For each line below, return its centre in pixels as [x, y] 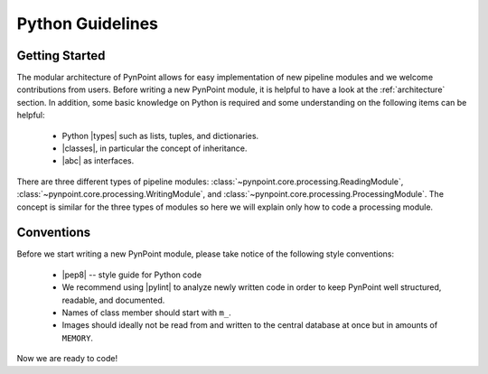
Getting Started [61, 56]
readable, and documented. [113, 300]
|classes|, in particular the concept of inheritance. [155, 148]
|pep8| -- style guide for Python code [132, 275]
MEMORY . [78, 338]
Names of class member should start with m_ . [146, 313]
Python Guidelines [87, 23]
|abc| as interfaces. [98, 161]
